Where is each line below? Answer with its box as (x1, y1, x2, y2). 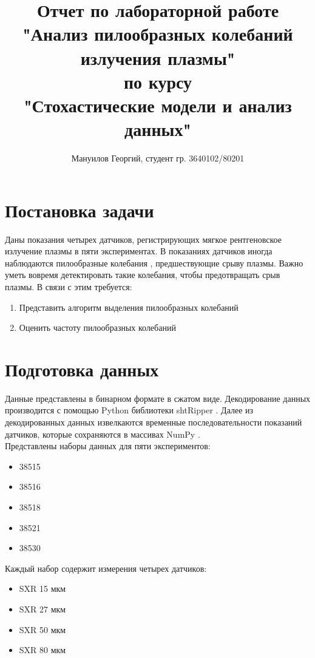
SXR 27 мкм (19, 603, 66, 615)
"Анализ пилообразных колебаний (22, 21, 293, 46)
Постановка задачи (5, 197, 154, 222)
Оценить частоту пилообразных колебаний (19, 321, 176, 334)
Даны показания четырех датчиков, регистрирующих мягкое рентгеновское (5, 232, 282, 245)
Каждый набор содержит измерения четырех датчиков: (5, 561, 207, 574)
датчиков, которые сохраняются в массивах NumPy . (5, 427, 200, 440)
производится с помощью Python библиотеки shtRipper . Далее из (5, 404, 254, 416)
